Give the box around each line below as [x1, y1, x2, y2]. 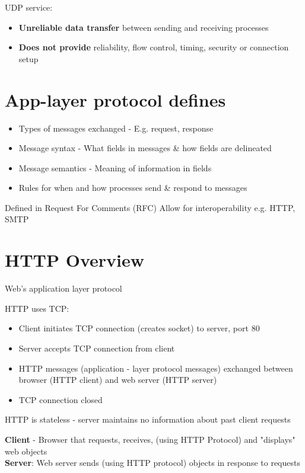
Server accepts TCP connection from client [18, 341, 175, 354]
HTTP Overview [5, 248, 145, 272]
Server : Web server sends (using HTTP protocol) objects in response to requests [5, 456, 300, 469]
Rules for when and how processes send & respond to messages [18, 181, 247, 194]
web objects [5, 445, 47, 457]
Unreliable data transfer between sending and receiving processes [18, 21, 269, 33]
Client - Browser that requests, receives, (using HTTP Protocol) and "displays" [5, 433, 296, 445]
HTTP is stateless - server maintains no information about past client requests [5, 413, 291, 426]
